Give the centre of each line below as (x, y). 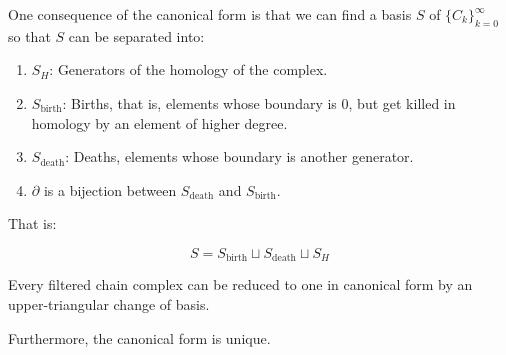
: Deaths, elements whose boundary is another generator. (239, 156)
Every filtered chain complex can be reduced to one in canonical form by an (240, 284)
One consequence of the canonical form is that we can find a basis (210, 14)
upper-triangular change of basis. (109, 304)
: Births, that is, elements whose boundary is (199, 102)
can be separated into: (136, 35)
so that (29, 35)
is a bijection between (110, 189)
